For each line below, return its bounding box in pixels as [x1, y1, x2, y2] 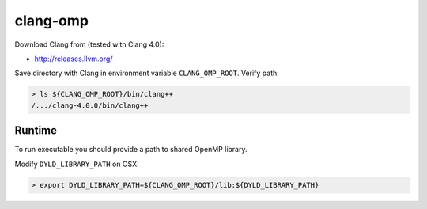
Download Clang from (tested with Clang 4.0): [14, 40, 164, 49]
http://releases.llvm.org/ [34, 54, 113, 63]
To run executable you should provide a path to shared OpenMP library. [14, 145, 248, 154]
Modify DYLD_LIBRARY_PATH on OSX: [14, 159, 139, 169]
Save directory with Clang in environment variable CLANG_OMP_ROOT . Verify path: [14, 68, 280, 78]
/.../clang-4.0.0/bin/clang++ [31, 101, 149, 110]
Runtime [14, 123, 57, 138]
